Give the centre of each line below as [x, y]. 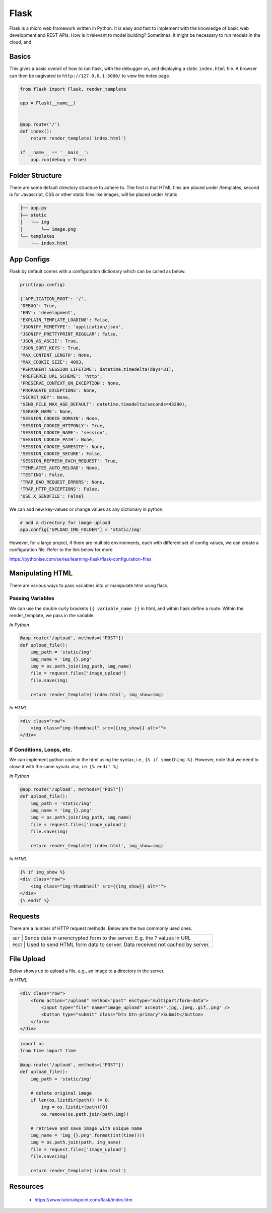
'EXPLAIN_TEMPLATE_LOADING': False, [65, 320]
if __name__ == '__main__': [54, 153]
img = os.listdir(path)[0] [74, 1107]
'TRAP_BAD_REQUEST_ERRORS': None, [62, 482]
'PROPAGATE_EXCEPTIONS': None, [59, 390]
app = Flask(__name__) [48, 103]
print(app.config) [43, 284]
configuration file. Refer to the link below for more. [62, 550]
